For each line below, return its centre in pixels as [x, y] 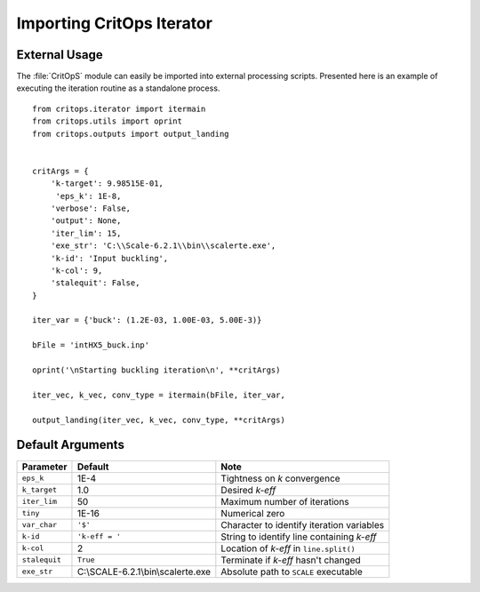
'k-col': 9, [76, 270]
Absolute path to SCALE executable [292, 572]
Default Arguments [70, 445]
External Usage [60, 55]
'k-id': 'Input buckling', [109, 258]
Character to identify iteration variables [303, 524]
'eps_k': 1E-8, [88, 196]
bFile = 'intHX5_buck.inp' [91, 345]
